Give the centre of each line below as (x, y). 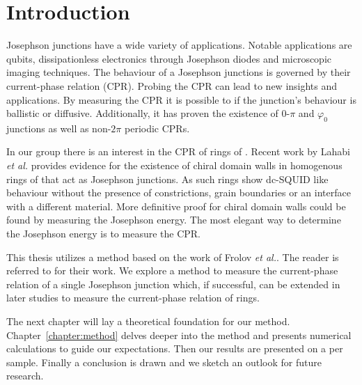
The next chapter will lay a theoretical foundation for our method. (148, 321)
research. (25, 376)
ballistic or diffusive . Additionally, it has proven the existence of (142, 113)
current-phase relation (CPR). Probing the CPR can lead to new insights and (172, 85)
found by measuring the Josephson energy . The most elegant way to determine (174, 220)
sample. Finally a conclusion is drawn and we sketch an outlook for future (164, 362)
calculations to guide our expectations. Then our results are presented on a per (175, 348)
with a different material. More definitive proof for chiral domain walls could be (176, 206)
